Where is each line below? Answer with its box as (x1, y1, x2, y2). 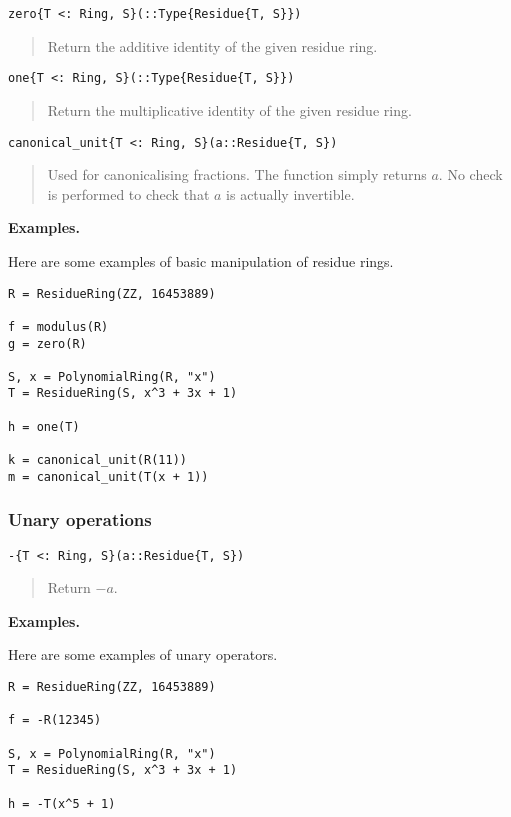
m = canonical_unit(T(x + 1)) (8, 469, 209, 484)
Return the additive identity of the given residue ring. (47, 35, 378, 56)
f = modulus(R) (8, 319, 109, 334)
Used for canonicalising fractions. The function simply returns (47, 164, 427, 185)
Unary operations (8, 507, 152, 532)
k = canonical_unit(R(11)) (8, 453, 187, 468)
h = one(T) (8, 419, 80, 434)
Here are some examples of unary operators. (8, 644, 278, 665)
